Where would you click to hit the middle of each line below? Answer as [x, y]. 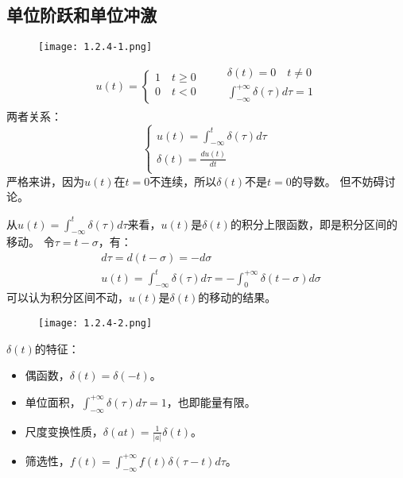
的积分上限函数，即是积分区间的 [314, 224]
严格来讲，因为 [45, 181]
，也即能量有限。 [211, 401]
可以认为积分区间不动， [68, 297]
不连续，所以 [183, 181]
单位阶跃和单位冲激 [81, 15]
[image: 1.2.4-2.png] [95, 323]
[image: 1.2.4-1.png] [95, 47]
